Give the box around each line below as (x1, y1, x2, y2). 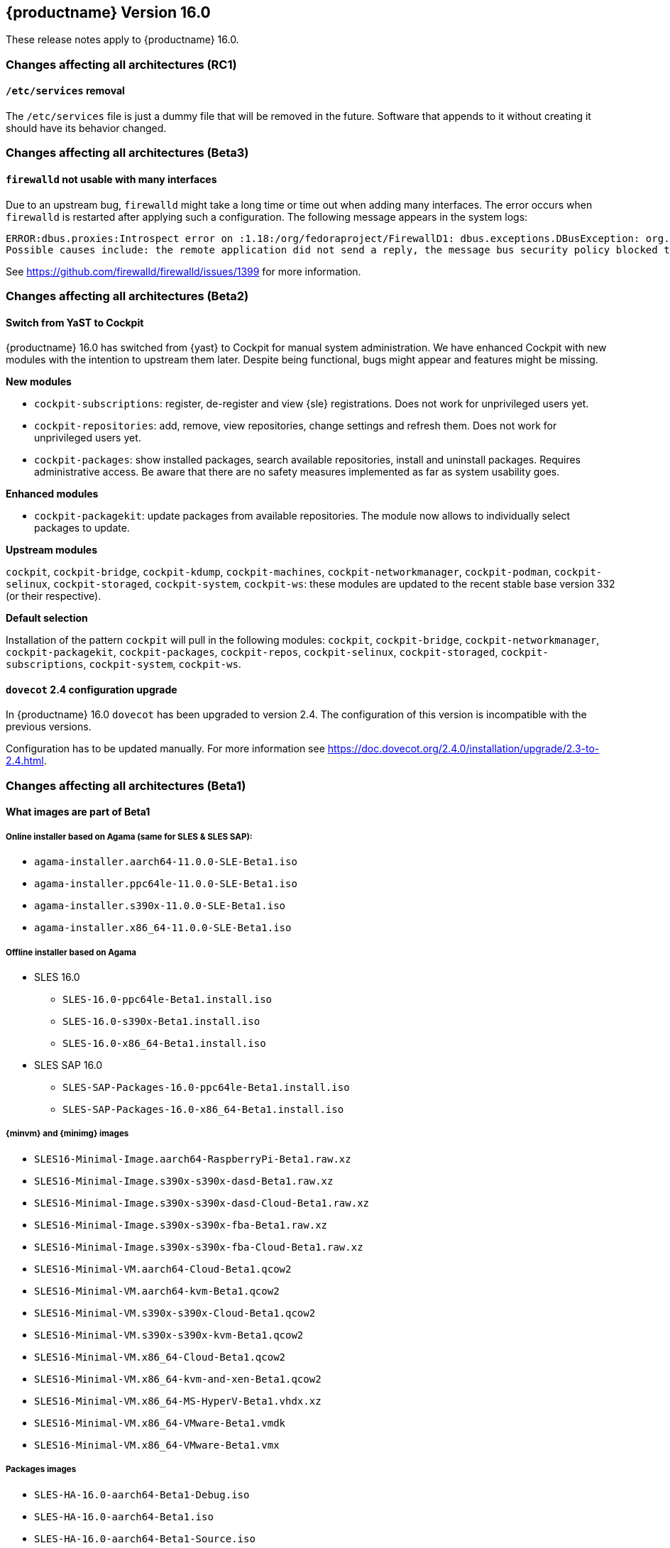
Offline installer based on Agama (6, 947, 137, 957)
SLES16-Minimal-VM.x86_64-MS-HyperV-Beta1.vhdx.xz (34, 1395, 322, 1407)
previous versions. (6, 720, 92, 733)
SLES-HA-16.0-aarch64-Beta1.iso (34, 1510, 214, 1522)
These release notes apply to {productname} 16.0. (6, 33, 239, 46)
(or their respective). (6, 590, 101, 603)
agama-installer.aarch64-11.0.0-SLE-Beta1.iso (34, 856, 297, 868)
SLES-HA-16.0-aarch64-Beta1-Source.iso (34, 1532, 256, 1544)
